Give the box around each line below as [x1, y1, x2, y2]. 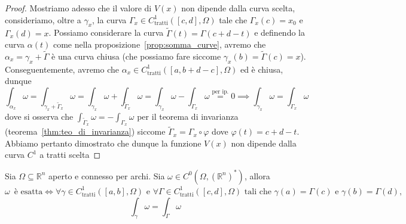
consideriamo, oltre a [5, 13, 81, 26]
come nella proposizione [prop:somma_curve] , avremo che [53, 38, 266, 51]
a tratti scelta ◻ [39, 148, 101, 161]
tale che [219, 13, 248, 26]
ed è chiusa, [240, 63, 283, 75]
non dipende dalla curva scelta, [181, 2, 295, 14]
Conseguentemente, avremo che [5, 63, 120, 75]
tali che [244, 187, 271, 196]
